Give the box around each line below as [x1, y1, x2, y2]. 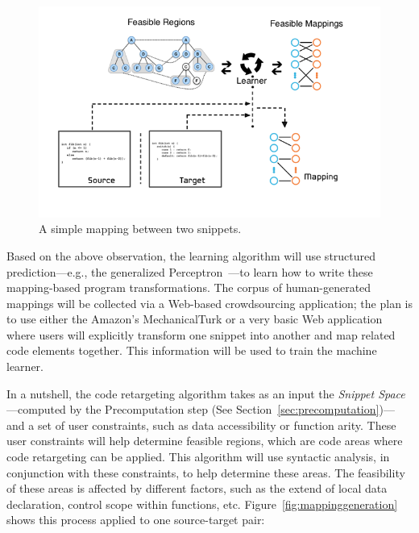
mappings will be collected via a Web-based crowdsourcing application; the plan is [6, 294, 413, 311]
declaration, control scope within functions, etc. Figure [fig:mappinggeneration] [6, 495, 398, 512]
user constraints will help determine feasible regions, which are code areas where [6, 432, 403, 449]
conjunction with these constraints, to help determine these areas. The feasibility [6, 464, 405, 481]
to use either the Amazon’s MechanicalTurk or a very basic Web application [6, 310, 383, 327]
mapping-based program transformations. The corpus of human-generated [6, 279, 371, 296]
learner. [6, 358, 44, 375]
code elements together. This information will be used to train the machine [6, 342, 377, 359]
